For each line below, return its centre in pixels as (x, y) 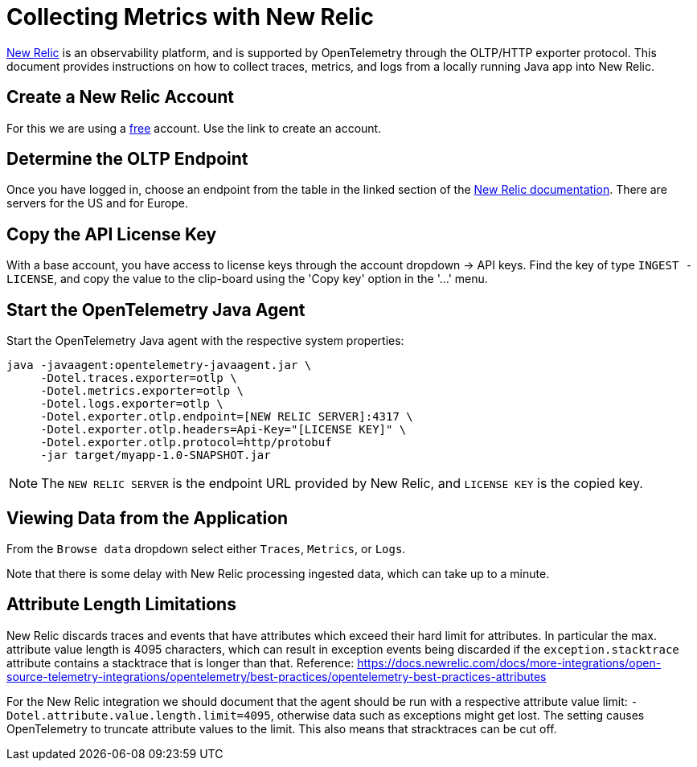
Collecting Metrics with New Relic (190, 17)
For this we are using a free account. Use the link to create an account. (194, 128)
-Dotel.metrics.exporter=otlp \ (142, 391)
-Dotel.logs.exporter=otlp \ (132, 404)
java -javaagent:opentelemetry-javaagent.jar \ (159, 365)
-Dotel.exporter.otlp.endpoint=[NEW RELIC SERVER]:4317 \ (227, 417)
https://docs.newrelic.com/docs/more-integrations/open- (509, 662)
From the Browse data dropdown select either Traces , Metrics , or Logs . (206, 548)
